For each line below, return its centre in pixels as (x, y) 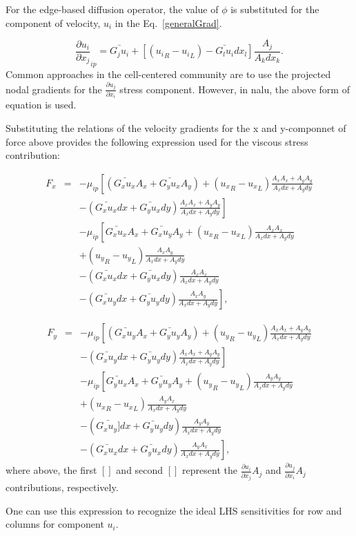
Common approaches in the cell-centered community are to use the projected (168, 74)
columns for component (55, 524)
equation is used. (41, 105)
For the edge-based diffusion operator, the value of (112, 9)
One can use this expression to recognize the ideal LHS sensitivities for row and (174, 510)
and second (140, 470)
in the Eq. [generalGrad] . (168, 22)
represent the (210, 470)
